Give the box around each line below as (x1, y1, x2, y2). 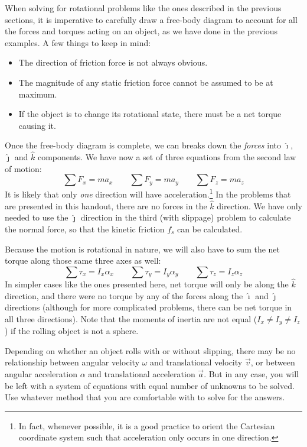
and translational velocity (150, 356, 243, 368)
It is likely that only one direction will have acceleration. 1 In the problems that (5, 186, 291, 200)
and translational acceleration (88, 368, 195, 380)
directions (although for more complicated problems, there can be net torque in (5, 301, 292, 313)
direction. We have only (217, 199, 302, 212)
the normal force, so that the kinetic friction (5, 223, 165, 235)
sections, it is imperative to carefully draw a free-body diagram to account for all (5, 13, 298, 25)
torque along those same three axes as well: (5, 254, 161, 267)
